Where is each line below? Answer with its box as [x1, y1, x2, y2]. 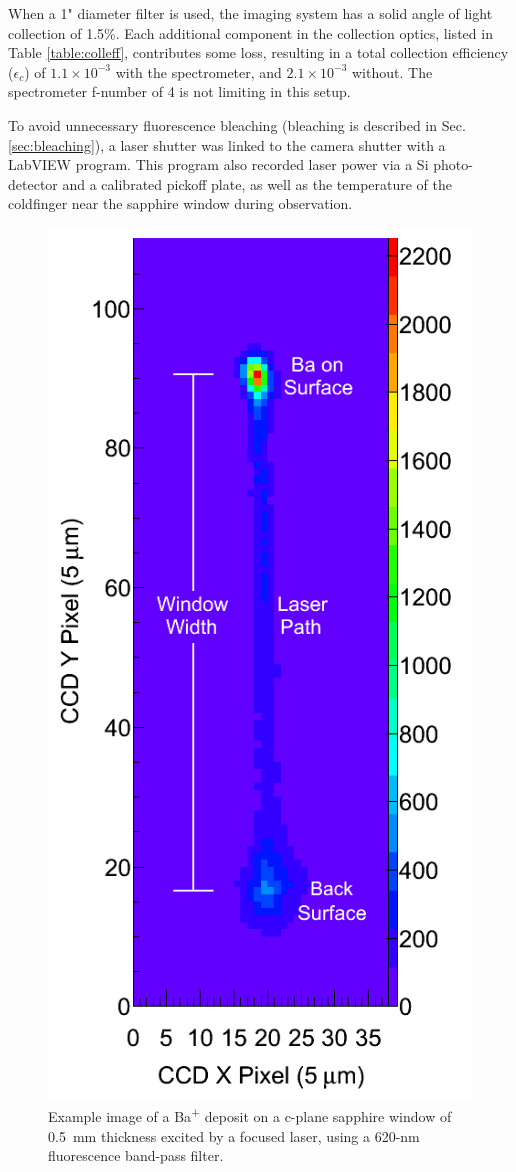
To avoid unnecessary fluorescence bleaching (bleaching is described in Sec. [8, 114, 466, 135]
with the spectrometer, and [115, 61, 282, 82]
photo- [433, 154, 473, 175]
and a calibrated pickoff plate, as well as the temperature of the [62, 173, 452, 194]
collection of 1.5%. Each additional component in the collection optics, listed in [8, 22, 493, 43]
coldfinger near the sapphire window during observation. [8, 193, 353, 214]
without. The [352, 61, 433, 82]
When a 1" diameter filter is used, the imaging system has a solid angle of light [8, 3, 493, 23]
